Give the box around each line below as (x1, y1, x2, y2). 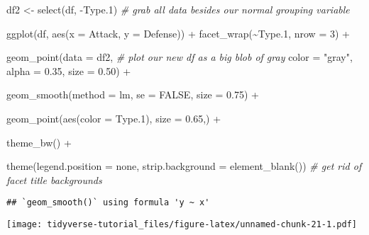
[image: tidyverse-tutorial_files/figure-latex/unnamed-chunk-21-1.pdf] (6, 219, 357, 229)
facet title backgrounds (6, 172, 102, 187)
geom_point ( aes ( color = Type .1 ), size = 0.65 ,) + (6, 110, 221, 125)
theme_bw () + (6, 134, 72, 149)
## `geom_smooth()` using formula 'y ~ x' (6, 197, 210, 208)
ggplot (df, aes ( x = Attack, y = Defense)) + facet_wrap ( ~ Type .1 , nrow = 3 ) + (6, 25, 350, 40)
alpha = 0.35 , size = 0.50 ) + (6, 63, 131, 78)
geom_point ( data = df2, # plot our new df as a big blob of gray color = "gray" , (6, 50, 353, 64)
